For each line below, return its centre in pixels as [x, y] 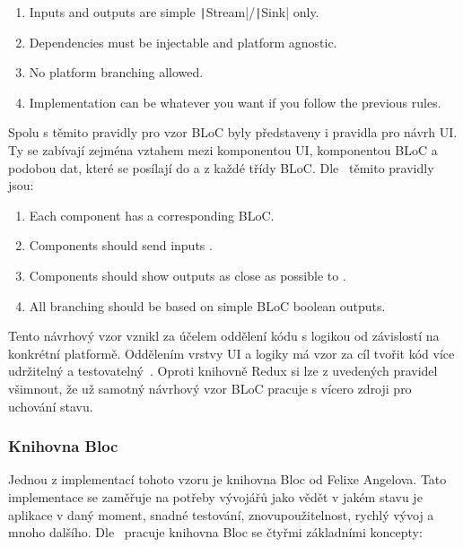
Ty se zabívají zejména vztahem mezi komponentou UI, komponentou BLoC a [223, 150]
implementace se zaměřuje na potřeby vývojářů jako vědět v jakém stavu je [215, 496]
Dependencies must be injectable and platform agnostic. [183, 42]
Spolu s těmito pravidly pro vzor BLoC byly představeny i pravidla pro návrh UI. [233, 132]
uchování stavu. [51, 406]
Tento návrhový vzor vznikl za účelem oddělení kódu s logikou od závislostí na [224, 336]
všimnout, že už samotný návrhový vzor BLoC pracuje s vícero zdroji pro [210, 388]
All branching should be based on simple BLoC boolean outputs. [207, 305]
